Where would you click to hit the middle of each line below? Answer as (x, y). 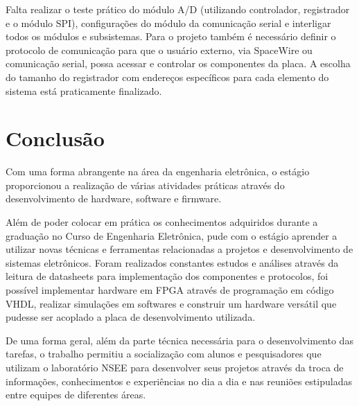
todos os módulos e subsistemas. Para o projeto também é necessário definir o (171, 36)
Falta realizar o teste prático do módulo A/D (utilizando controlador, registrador (178, 9)
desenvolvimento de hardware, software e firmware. (114, 198)
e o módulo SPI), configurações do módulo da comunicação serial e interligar (168, 23)
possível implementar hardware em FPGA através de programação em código (170, 290)
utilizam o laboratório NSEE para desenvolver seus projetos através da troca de (175, 367)
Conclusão (55, 138)
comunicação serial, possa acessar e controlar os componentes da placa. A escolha (178, 63)
